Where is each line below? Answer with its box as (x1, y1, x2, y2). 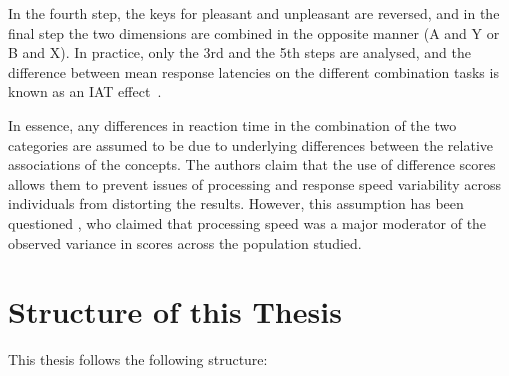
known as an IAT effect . (8, 81, 162, 102)
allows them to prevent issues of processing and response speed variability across (8, 173, 501, 194)
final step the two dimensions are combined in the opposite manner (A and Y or (8, 22, 500, 43)
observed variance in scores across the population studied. (8, 232, 362, 253)
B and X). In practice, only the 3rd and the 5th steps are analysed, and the (8, 42, 471, 63)
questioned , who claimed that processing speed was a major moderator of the (8, 212, 487, 233)
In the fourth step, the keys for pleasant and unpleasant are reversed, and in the (8, 3, 500, 23)
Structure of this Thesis (8, 291, 342, 332)
